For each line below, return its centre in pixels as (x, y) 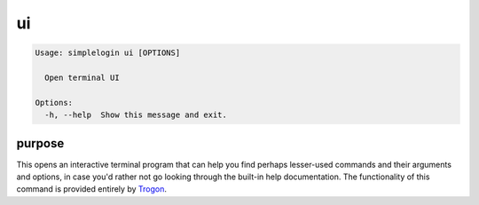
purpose (40, 143)
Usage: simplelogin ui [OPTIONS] (108, 53)
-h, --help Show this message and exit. (136, 115)
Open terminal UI (82, 77)
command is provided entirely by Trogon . (92, 189)
